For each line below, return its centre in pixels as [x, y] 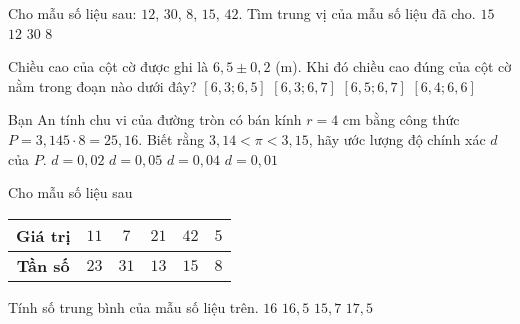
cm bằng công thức [401, 119]
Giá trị [43, 235]
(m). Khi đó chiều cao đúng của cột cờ [393, 66]
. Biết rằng [171, 138]
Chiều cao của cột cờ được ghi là [108, 66]
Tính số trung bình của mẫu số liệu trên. [133, 306]
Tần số [43, 265]
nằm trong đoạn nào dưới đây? [102, 85]
